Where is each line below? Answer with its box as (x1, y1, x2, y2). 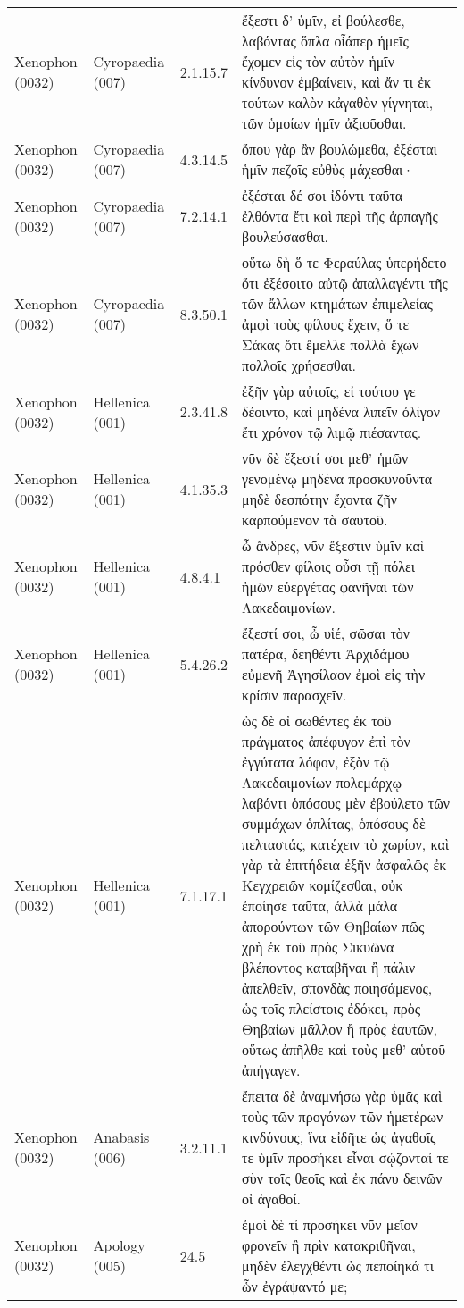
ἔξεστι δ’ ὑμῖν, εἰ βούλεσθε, (242, 10, 405, 30)
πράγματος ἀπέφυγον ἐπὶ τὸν (242, 731, 410, 751)
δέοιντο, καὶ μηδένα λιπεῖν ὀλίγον (242, 401, 441, 422)
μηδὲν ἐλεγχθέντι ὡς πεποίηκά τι (242, 1255, 434, 1276)
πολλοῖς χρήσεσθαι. (242, 355, 356, 375)
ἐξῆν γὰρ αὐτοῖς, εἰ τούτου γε (242, 381, 416, 401)
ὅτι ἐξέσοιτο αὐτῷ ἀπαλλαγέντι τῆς (242, 272, 448, 293)
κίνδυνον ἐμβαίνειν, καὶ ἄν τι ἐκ (242, 71, 432, 92)
